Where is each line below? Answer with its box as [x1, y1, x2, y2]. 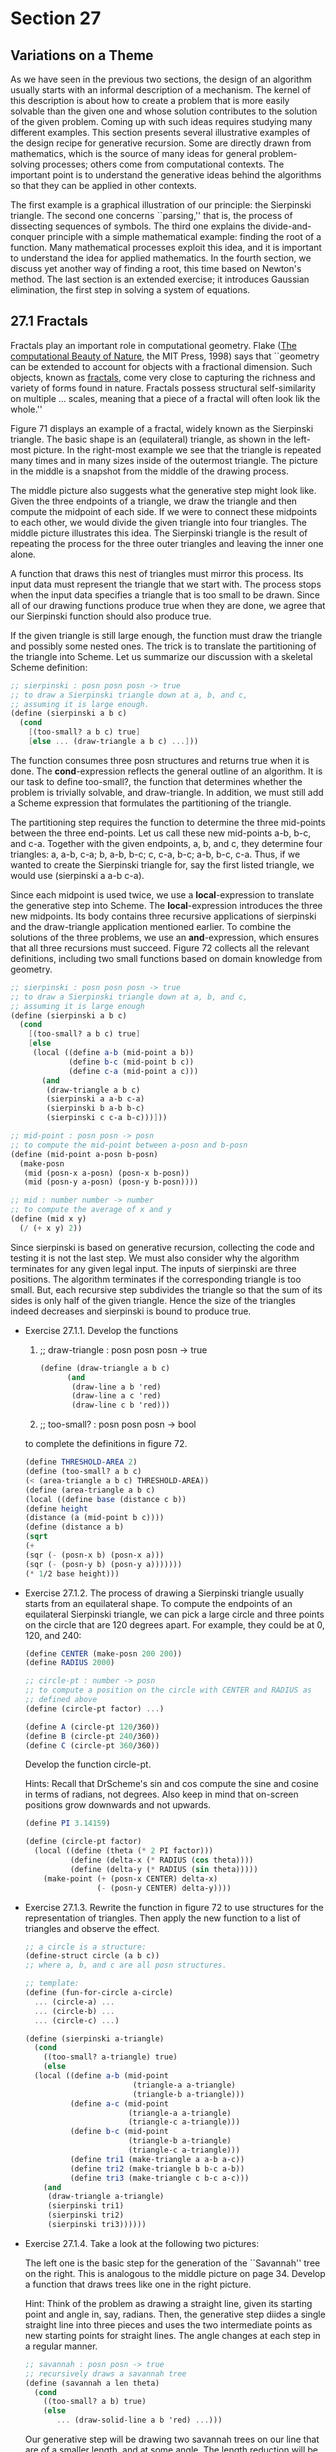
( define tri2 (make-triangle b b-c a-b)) [69, 2163, 245, 2174]
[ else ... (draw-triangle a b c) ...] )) [28, 737, 199, 747]
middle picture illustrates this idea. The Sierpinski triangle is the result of [10, 527, 308, 539]
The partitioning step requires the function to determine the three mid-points [10, 816, 326, 828]
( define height [24, 1503, 89, 1514]
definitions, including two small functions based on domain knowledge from [10, 952, 323, 964]
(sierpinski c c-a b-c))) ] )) [46, 1113, 168, 1123]
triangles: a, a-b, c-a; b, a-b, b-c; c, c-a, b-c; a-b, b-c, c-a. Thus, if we [10, 848, 301, 860]
